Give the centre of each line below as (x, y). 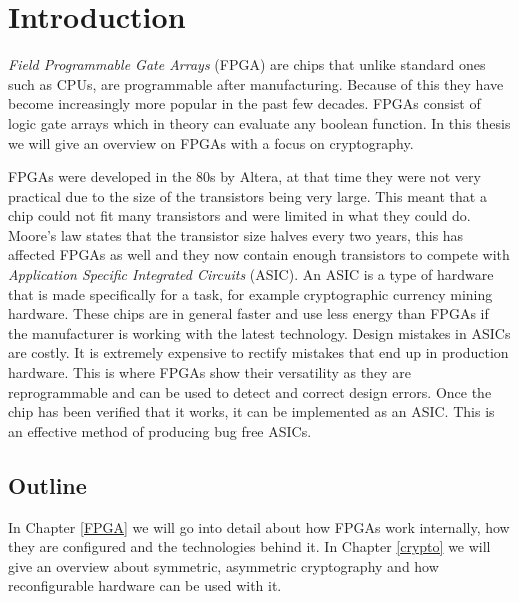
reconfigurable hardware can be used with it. (145, 585)
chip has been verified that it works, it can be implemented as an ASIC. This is (251, 411)
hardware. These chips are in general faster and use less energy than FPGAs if (248, 313)
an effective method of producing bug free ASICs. (160, 430)
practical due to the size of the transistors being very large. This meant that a (247, 195)
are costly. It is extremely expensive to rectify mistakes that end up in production (258, 352)
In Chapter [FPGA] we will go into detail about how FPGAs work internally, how (259, 526)
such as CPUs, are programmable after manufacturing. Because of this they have (256, 83)
